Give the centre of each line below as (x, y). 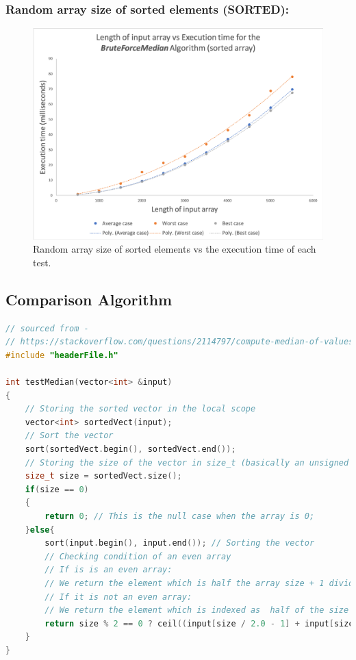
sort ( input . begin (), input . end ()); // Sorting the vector (180, 543)
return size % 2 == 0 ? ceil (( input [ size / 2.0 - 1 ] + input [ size (199, 623)
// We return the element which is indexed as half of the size (197, 610)
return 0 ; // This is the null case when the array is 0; (180, 516)
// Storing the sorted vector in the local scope (140, 409)
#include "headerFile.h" (62, 355)
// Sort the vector (69, 436)
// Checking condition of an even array (138, 556)
